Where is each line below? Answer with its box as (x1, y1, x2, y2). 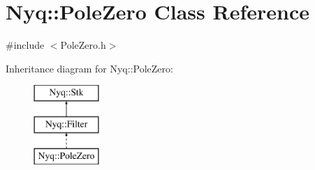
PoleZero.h (60, 38, 106, 52)
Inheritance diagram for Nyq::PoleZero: (6, 61, 173, 75)
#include (6, 38, 45, 52)
